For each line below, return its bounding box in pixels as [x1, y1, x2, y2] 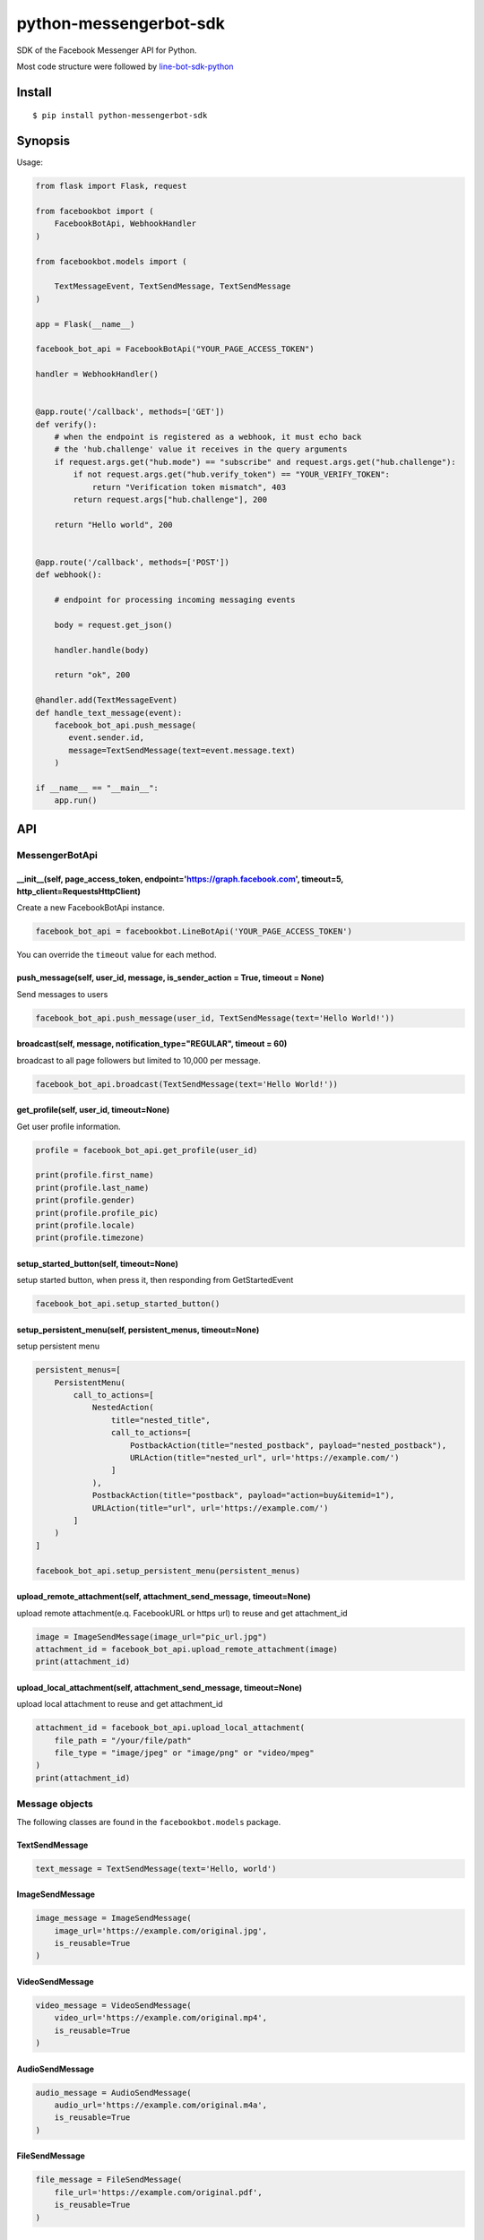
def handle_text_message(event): [35, 708, 183, 718]
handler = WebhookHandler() [35, 369, 159, 380]
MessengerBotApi [16, 849, 99, 861]
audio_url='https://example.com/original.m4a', [54, 2100, 268, 2110]
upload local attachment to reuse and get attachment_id [16, 1699, 223, 1710]
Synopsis [16, 134, 71, 149]
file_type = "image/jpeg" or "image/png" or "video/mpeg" [54, 1748, 315, 1758]
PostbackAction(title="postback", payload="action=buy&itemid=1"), [91, 1490, 395, 1501]
